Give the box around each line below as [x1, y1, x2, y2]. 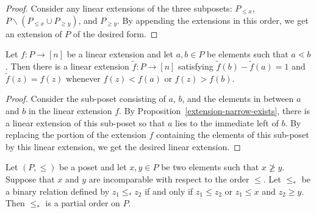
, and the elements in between [182, 92, 294, 105]
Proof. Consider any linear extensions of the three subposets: [5, 2, 232, 14]
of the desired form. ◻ [73, 27, 158, 40]
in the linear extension [28, 104, 112, 117]
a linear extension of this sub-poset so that [5, 116, 165, 129]
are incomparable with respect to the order [88, 172, 250, 185]
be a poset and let [59, 161, 127, 173]
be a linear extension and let [66, 48, 173, 60]
